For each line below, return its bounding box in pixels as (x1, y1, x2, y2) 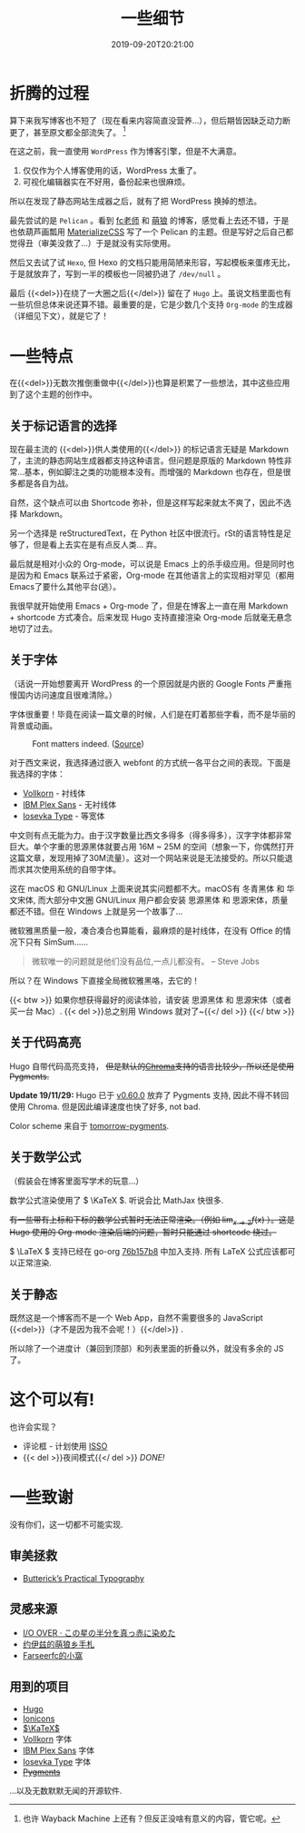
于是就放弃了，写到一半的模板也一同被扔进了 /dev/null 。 (9, 269, 226, 280)
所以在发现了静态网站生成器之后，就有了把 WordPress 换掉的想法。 (9, 196, 261, 207)
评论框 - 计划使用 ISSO (22, 1441, 108, 1452)
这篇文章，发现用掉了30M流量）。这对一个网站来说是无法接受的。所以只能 (9, 852, 286, 863)
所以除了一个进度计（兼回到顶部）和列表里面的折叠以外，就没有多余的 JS (9, 1343, 284, 1354)
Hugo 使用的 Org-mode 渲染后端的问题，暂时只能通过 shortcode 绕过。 (9, 1227, 277, 1238)
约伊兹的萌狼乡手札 (22, 1639, 95, 1650)
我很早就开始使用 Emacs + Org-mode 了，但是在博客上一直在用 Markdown (9, 600, 289, 611)
